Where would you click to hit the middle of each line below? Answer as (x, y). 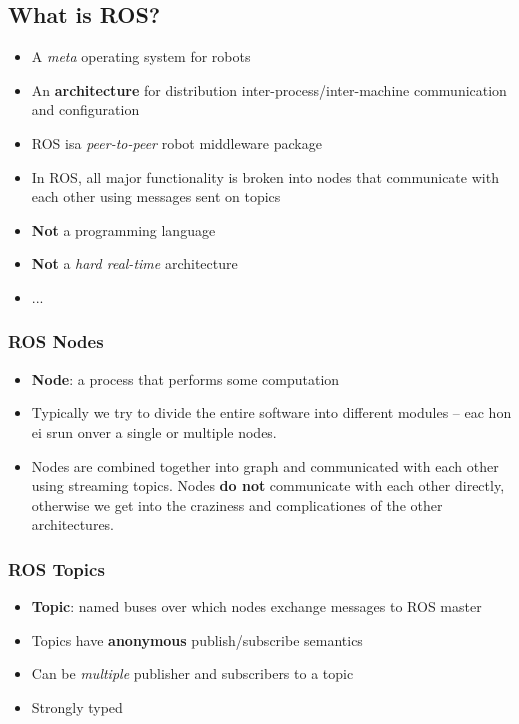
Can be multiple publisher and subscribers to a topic (192, 673)
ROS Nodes (56, 341)
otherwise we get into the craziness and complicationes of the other (237, 504)
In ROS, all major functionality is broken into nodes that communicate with (265, 176)
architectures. (73, 524)
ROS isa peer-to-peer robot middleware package (176, 142)
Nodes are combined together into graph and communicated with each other (265, 465)
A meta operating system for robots (141, 56)
